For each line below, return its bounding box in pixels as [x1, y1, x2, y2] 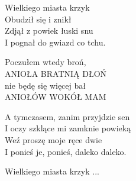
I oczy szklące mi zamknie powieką [5, 122, 131, 134]
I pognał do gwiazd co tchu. [5, 35, 106, 48]
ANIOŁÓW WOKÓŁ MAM [5, 90, 106, 103]
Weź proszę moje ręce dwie [5, 133, 102, 146]
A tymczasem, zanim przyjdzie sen [5, 110, 130, 122]
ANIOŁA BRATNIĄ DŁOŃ [5, 67, 107, 79]
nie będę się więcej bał [5, 79, 86, 91]
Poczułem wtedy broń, [5, 56, 86, 68]
